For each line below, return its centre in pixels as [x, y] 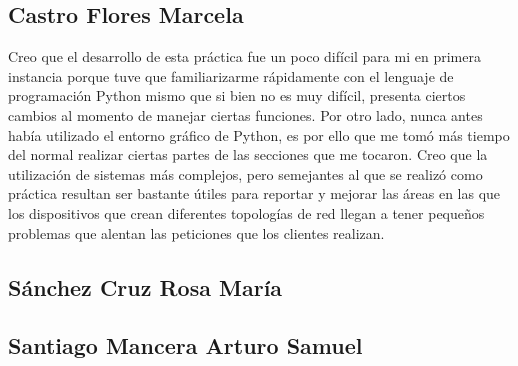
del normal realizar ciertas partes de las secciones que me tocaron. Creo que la [248, 154]
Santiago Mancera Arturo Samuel [185, 345]
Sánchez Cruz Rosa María [145, 286]
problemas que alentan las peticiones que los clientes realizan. [196, 232]
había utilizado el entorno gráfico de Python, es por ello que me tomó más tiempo [259, 134]
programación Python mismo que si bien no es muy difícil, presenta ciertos [237, 95]
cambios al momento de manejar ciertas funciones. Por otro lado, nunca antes [245, 114]
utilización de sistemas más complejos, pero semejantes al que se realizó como [245, 173]
